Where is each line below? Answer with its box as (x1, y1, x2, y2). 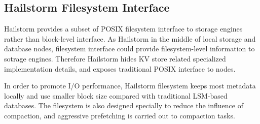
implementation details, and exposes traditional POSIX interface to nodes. (4, 63, 236, 74)
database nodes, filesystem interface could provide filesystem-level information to (4, 43, 255, 54)
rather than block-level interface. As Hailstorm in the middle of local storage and (4, 33, 256, 44)
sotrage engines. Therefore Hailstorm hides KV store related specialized (4, 53, 226, 64)
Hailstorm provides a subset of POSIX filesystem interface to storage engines (4, 23, 243, 34)
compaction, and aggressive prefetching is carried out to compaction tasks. (4, 110, 235, 120)
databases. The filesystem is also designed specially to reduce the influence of (4, 100, 243, 111)
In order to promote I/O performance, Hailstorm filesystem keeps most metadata (4, 80, 256, 91)
